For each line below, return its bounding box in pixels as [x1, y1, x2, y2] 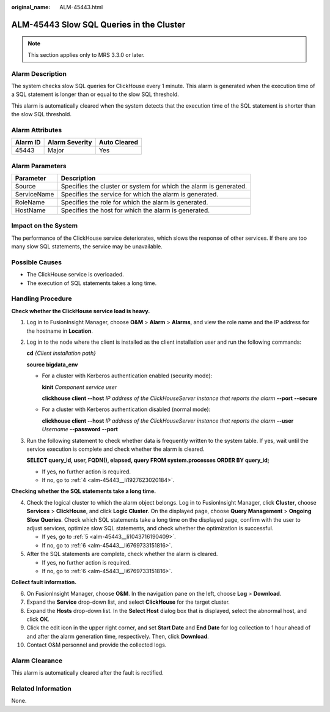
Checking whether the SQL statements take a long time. [11, 488, 156, 495]
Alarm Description [11, 69, 67, 78]
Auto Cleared [98, 138, 139, 147]
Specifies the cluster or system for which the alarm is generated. [61, 182, 248, 190]
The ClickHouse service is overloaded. [26, 271, 125, 278]
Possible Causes [11, 258, 62, 266]
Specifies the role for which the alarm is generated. [61, 198, 208, 206]
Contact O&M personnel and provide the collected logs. [26, 641, 167, 648]
